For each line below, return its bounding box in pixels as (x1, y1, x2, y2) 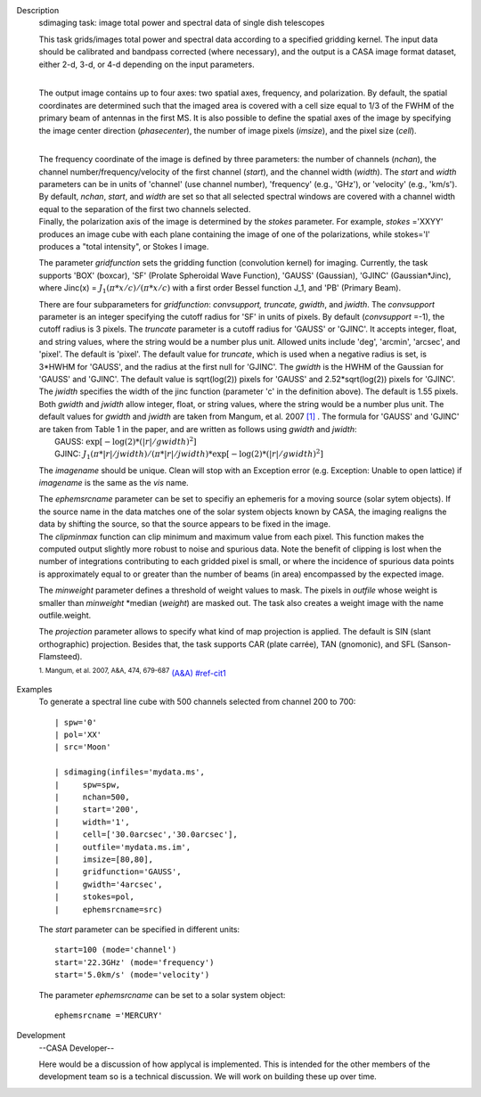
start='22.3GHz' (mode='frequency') (54, 957, 215, 967)
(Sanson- (417, 638, 452, 650)
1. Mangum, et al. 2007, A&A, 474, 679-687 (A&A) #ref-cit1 (38, 666, 226, 678)
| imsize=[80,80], (54, 855, 154, 864)
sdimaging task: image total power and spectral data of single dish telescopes (38, 18, 325, 29)
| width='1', (54, 816, 130, 827)
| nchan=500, (54, 792, 130, 802)
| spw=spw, (54, 780, 121, 790)
